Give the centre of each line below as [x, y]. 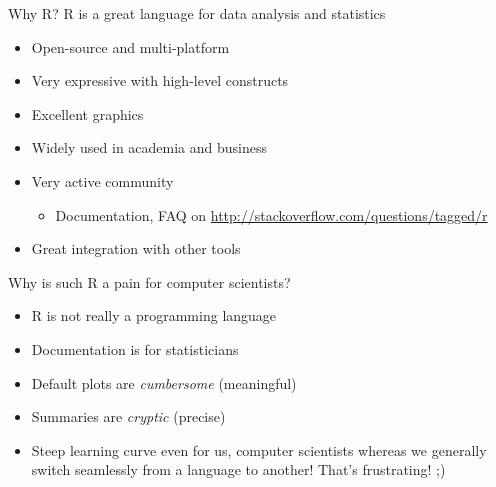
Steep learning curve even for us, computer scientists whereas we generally [259, 449]
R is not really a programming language [154, 315]
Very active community [102, 180]
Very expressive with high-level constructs [160, 80]
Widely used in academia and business [149, 147]
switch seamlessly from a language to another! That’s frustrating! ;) [238, 469]
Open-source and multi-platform [130, 46]
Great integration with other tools [136, 248]
